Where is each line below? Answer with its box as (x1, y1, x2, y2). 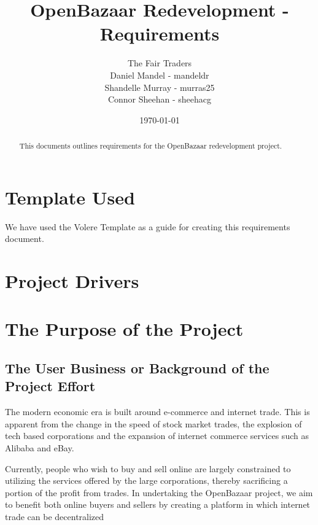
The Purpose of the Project (5, 316, 244, 341)
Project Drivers (5, 268, 139, 294)
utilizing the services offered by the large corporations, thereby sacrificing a (5, 474, 288, 487)
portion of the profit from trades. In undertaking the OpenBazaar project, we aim (5, 486, 313, 499)
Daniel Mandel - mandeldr (110, 68, 209, 81)
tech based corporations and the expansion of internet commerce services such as (5, 429, 309, 442)
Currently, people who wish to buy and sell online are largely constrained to (5, 462, 291, 475)
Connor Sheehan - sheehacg (107, 93, 212, 106)
